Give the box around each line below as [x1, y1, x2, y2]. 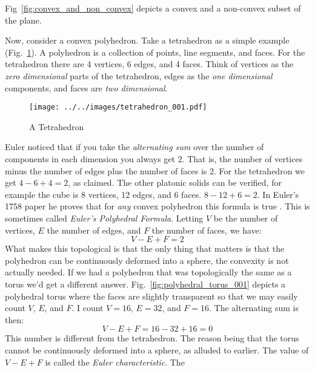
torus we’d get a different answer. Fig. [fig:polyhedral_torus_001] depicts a [5, 277, 286, 290]
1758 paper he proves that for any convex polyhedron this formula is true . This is [5, 200, 310, 212]
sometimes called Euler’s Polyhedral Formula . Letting [5, 211, 204, 224]
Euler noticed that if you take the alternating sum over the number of [5, 140, 264, 153]
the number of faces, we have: [151, 223, 262, 236]
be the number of [213, 211, 278, 224]
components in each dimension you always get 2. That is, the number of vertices [5, 153, 303, 165]
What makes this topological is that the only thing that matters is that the [5, 242, 285, 255]
